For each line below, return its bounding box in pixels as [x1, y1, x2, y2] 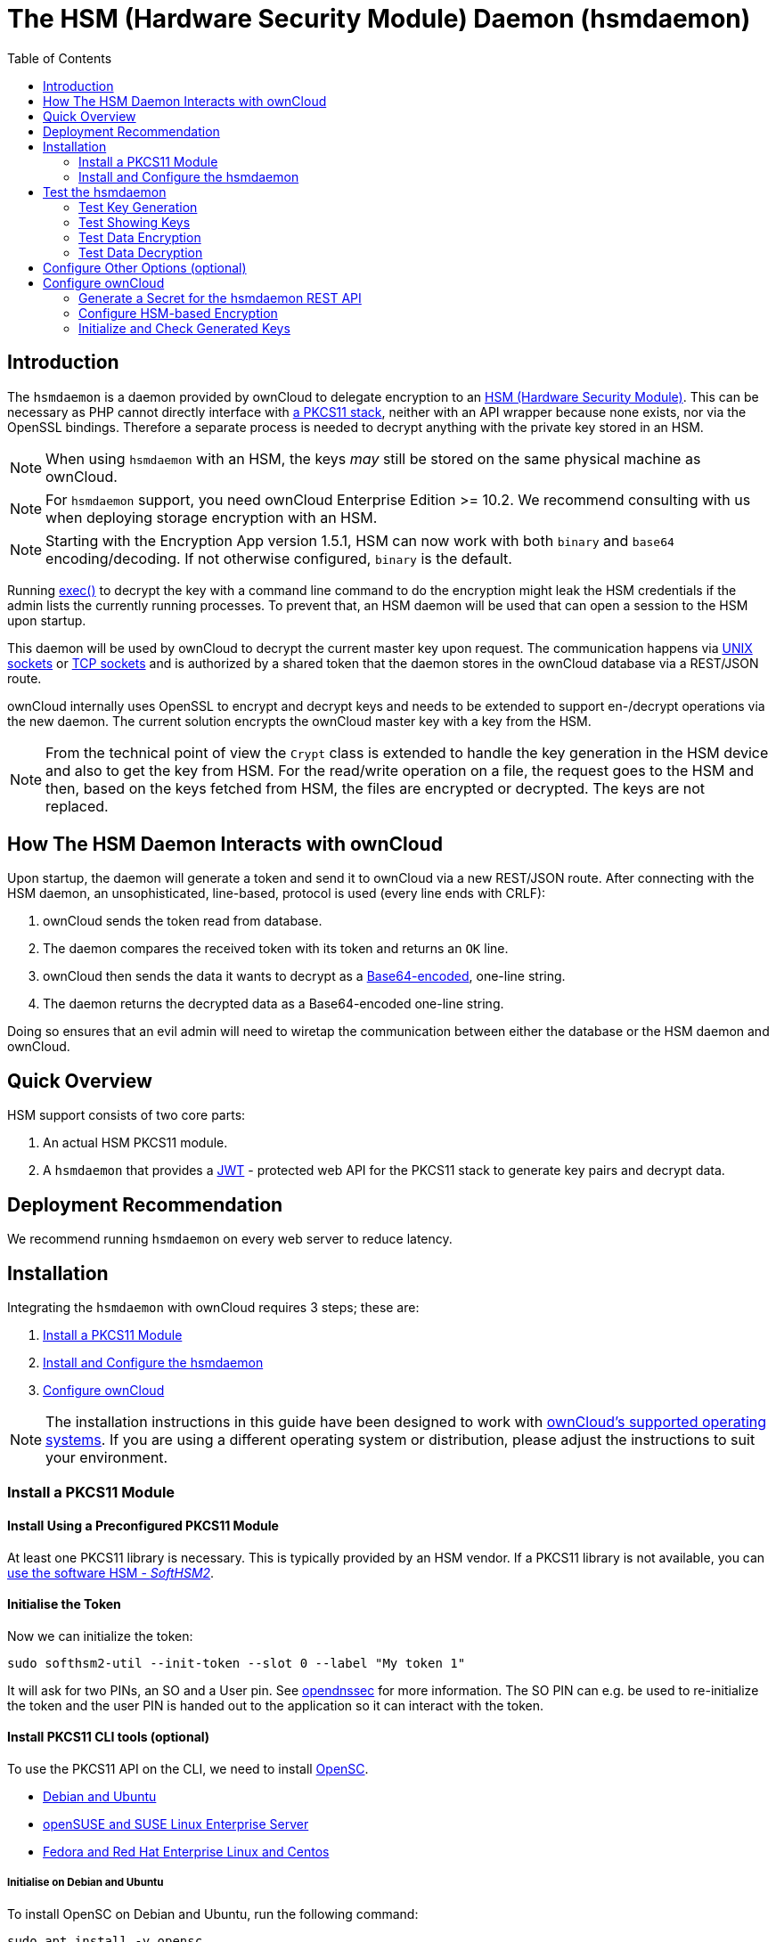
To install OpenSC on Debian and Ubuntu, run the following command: [7, 1905, 419, 1922]
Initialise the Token [7, 1596, 121, 1612]
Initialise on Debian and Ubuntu [7, 1876, 164, 1889]
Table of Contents [7, 50, 112, 66]
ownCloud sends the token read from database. [43, 913, 323, 929]
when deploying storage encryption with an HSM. [45, 508, 378, 526]
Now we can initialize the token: [7, 1628, 193, 1644]
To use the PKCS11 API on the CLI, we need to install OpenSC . [7, 1761, 369, 1776]
